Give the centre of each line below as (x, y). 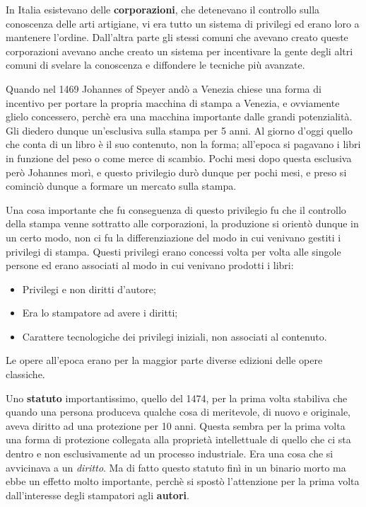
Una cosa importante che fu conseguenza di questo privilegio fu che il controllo (176, 209)
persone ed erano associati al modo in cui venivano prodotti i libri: (150, 265)
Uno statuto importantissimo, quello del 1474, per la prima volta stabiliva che (177, 398)
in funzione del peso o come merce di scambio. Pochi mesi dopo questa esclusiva (179, 158)
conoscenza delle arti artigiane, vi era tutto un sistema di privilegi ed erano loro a (183, 23)
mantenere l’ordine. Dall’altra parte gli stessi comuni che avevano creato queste (177, 37)
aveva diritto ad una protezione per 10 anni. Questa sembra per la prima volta (176, 425)
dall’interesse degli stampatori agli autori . (98, 495)
